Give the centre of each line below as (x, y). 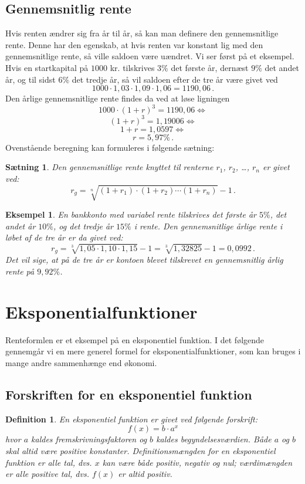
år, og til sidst (30, 79)
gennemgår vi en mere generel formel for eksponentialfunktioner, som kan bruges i (153, 351)
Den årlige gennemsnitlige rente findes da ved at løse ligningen (118, 98)
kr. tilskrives (132, 67)
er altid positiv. (145, 474)
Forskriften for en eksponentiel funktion (129, 394)
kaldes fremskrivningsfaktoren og (89, 439)
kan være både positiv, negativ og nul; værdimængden (197, 462)
